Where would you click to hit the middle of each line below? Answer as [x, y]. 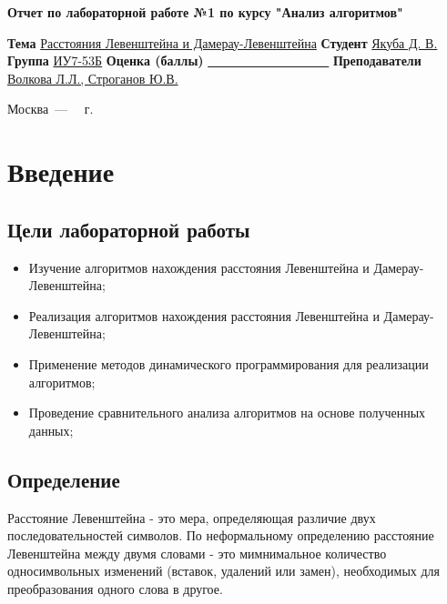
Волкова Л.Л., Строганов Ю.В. [93, 78]
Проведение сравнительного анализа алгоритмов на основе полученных [227, 413]
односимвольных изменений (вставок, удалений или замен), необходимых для [224, 571]
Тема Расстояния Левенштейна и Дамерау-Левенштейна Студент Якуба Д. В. [223, 42]
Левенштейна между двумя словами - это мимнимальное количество [197, 553]
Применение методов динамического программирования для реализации [229, 363]
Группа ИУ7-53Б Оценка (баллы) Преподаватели [214, 60]
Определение [64, 479]
